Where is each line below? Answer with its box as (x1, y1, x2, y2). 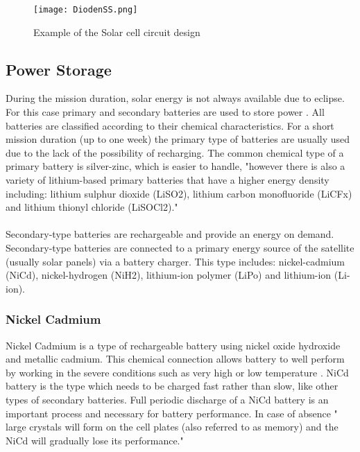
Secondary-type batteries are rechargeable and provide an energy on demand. (6, 227, 334, 241)
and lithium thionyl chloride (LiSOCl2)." (6, 200, 178, 214)
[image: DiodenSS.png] (33, 5, 138, 15)
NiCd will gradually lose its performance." (6, 433, 184, 447)
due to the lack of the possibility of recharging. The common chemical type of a (6, 145, 344, 159)
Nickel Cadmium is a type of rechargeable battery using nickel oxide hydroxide (6, 338, 341, 352)
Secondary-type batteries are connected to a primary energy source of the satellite (6, 240, 354, 254)
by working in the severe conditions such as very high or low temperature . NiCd (6, 365, 349, 379)
